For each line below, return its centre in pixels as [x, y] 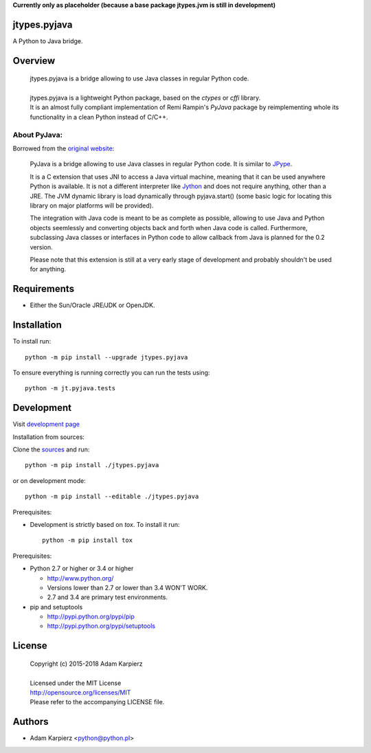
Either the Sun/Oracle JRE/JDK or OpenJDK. [92, 305]
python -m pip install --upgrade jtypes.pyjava [106, 357]
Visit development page [46, 424]
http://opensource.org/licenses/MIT [80, 693]
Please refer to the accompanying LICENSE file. [97, 702]
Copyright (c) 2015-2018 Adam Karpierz [86, 664]
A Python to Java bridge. [48, 41]
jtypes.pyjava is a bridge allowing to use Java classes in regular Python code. [139, 78]
